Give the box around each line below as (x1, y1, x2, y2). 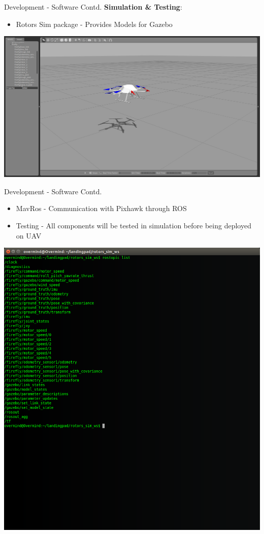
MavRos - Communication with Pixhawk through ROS (16, 203, 187, 214)
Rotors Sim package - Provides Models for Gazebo (16, 18, 173, 29)
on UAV (16, 230, 42, 241)
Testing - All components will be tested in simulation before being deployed (16, 220, 251, 231)
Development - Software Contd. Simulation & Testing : (4, 2, 182, 12)
